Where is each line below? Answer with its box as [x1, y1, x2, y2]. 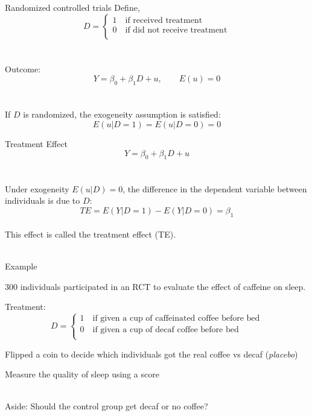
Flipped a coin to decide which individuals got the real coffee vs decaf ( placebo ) [5, 347, 298, 360]
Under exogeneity [5, 182, 69, 195]
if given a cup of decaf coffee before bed [92, 326, 239, 335]
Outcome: [5, 62, 41, 75]
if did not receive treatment [125, 26, 228, 35]
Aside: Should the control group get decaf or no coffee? [5, 400, 208, 412]
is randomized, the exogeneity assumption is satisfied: [23, 108, 221, 121]
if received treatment [125, 16, 203, 25]
